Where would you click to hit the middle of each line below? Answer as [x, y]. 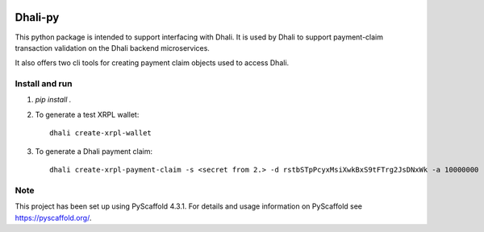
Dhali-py [37, 17]
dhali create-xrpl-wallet [101, 133]
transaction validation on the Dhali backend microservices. [112, 48]
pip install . [53, 100]
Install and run [44, 84]
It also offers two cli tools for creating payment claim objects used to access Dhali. [152, 63]
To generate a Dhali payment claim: [94, 151]
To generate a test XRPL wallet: [87, 114]
